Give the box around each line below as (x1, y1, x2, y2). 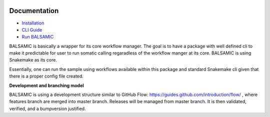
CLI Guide (21, 26, 42, 32)
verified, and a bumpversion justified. (9, 105, 86, 111)
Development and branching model (9, 82, 84, 88)
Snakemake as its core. (9, 57, 57, 63)
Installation (21, 20, 44, 26)
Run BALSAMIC (21, 34, 54, 40)
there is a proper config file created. (9, 73, 83, 79)
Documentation (9, 6, 59, 15)
